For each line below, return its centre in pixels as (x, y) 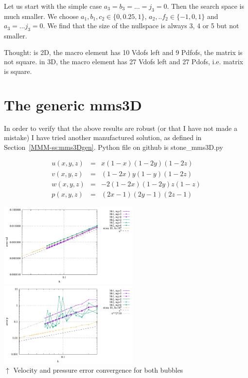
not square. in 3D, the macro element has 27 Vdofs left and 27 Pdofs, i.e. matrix (124, 62)
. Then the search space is (205, 6)
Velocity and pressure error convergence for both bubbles (98, 370)
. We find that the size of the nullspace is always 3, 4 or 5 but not (141, 26)
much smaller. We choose (41, 16)
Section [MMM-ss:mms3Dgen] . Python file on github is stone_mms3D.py (114, 147)
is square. (18, 71)
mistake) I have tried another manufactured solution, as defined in (103, 137)
